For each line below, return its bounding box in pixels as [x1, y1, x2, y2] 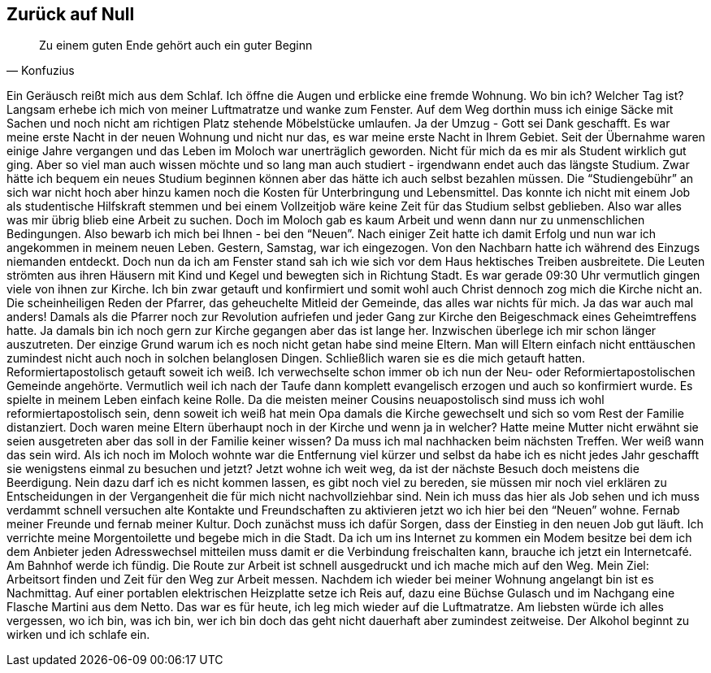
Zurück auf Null [7, 4, 135, 24]
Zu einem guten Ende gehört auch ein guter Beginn [39, 38, 313, 53]
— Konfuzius [7, 63, 75, 78]
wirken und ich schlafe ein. [7, 627, 150, 642]
